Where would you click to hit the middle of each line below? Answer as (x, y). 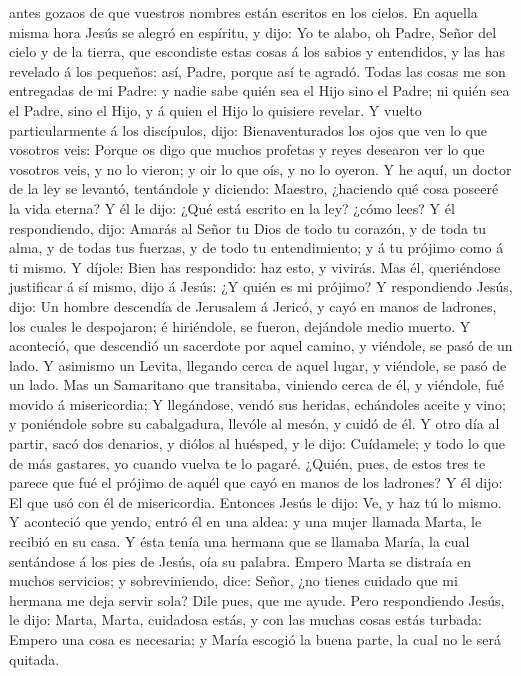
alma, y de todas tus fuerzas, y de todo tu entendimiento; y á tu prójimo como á (256, 247)
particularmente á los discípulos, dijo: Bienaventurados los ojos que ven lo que (248, 129)
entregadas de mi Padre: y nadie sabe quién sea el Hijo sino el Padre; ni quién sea (259, 90)
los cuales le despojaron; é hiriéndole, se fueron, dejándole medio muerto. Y (240, 325)
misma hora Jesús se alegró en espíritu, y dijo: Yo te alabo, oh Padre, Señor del (253, 31)
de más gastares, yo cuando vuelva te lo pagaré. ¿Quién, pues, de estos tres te (247, 462)
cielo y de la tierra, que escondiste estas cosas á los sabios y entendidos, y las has (257, 51)
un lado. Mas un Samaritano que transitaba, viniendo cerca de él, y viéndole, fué (256, 384)
